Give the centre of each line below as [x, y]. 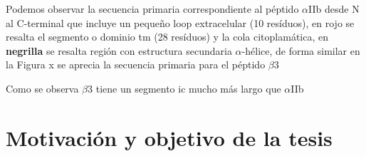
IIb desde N [334, 9]
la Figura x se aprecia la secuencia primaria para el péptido [136, 64]
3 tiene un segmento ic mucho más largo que [184, 88]
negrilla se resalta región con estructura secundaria [119, 50]
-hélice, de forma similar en [301, 50]
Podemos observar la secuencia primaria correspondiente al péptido [152, 9]
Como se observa [42, 88]
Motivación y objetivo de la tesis [169, 137]
